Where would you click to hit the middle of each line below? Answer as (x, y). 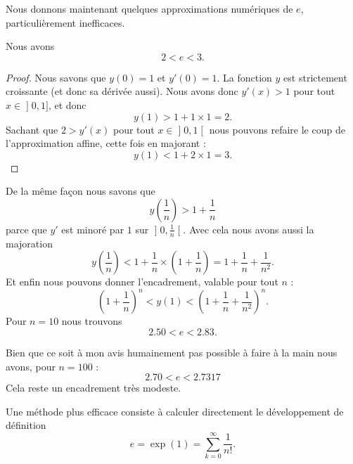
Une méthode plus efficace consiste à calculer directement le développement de (175, 411)
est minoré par (93, 229)
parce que (26, 229)
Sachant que (32, 129)
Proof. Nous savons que (56, 77)
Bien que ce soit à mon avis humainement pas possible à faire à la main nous (172, 353)
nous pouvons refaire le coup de (277, 129)
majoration (29, 243)
